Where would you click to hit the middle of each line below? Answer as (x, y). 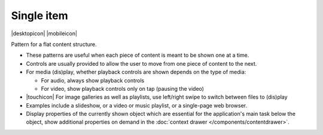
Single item (39, 16)
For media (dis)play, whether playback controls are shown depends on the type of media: (136, 72)
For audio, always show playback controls (93, 80)
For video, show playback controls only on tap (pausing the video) (123, 88)
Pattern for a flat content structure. (54, 44)
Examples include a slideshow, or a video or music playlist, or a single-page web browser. (137, 105)
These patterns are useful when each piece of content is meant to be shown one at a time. (138, 55)
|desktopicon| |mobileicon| (44, 33)
